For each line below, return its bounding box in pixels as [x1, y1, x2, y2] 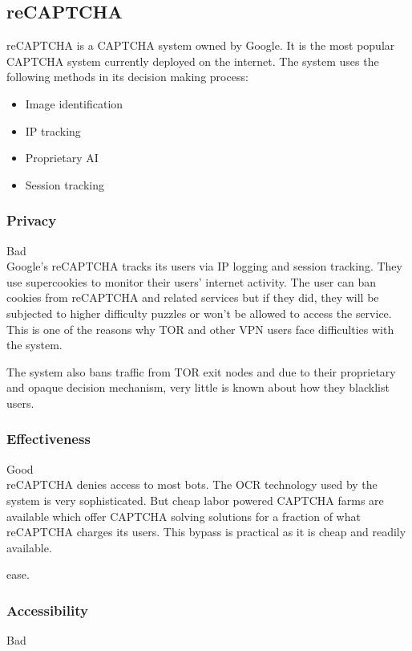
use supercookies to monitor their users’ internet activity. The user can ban [6, 273, 377, 290]
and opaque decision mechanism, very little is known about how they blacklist [6, 379, 390, 396]
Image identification [25, 95, 123, 112]
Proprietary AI [25, 149, 99, 166]
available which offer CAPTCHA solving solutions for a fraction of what [6, 507, 361, 524]
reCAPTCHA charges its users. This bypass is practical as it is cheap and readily [6, 523, 406, 540]
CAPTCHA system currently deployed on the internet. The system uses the [6, 52, 379, 69]
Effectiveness [6, 429, 91, 449]
